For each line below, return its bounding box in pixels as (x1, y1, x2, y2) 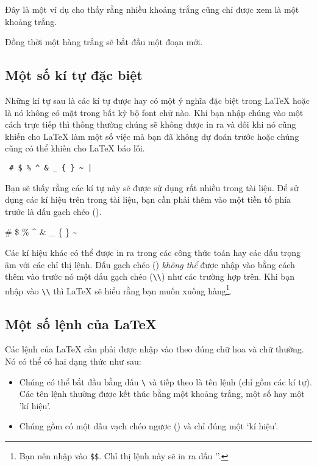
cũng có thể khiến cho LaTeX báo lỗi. (5, 142, 145, 155)
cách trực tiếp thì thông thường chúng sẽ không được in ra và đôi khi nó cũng (5, 118, 296, 131)
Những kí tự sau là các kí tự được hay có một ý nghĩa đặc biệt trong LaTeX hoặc (5, 93, 310, 106)
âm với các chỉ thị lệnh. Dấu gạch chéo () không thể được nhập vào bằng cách (5, 258, 295, 271)
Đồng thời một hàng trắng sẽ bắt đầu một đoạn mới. (5, 35, 203, 48)
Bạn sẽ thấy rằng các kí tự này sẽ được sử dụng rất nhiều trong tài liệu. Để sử (5, 181, 299, 194)
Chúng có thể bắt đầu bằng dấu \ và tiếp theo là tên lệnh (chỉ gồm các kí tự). (19, 375, 312, 388)
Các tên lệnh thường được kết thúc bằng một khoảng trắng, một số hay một (19, 387, 305, 400)
